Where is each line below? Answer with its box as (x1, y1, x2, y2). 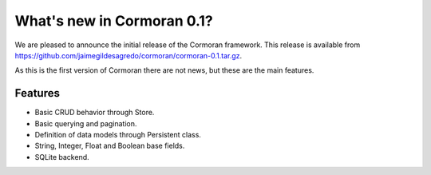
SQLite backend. (34, 152, 89, 161)
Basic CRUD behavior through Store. (34, 108, 155, 117)
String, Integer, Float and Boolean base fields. (34, 141, 185, 151)
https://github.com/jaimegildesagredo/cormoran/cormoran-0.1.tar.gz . (14, 50, 243, 60)
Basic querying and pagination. (34, 118, 137, 128)
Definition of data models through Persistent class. (34, 130, 201, 140)
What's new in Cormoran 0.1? (14, 12, 213, 30)
